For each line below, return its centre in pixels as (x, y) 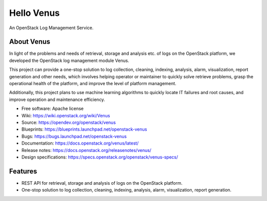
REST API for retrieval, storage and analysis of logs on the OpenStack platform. (102, 183)
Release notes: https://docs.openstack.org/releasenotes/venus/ (87, 150)
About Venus (30, 42)
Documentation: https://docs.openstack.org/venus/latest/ (80, 143)
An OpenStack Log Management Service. (51, 28)
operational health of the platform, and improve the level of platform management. (93, 84)
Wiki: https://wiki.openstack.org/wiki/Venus (66, 115)
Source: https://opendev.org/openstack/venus (69, 122)
